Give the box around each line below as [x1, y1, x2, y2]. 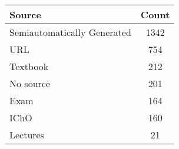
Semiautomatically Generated [9, 25, 131, 39]
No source [9, 77, 51, 90]
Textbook [9, 59, 49, 73]
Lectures [9, 128, 45, 141]
